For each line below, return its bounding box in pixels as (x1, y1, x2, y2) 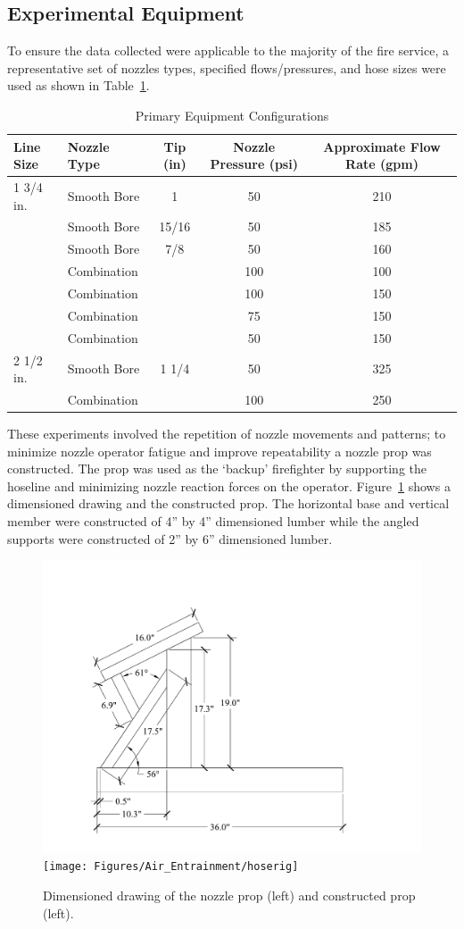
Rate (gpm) (345, 155, 418, 173)
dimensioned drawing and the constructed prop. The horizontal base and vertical (7, 494, 450, 513)
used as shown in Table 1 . (7, 76, 150, 95)
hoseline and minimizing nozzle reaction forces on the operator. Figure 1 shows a (7, 476, 451, 495)
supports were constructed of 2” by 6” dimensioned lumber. (7, 529, 333, 548)
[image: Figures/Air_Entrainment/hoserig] (43, 860, 299, 874)
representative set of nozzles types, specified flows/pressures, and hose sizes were (7, 58, 446, 77)
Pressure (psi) (210, 155, 298, 173)
